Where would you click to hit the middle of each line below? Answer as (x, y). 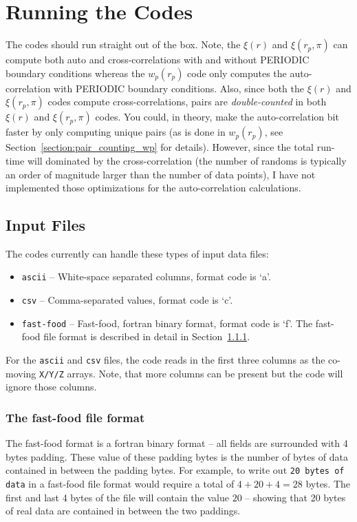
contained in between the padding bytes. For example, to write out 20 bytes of (175, 470)
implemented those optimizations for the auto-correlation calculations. (153, 188)
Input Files (46, 225)
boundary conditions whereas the (75, 73)
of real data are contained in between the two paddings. (123, 511)
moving (21, 373)
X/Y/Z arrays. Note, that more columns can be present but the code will (191, 373)
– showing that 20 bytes (295, 497)
